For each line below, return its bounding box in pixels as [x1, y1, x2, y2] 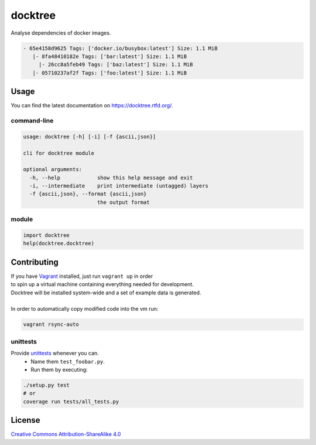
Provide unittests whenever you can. [11, 349, 99, 357]
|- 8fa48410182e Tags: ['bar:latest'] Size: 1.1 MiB [32, 53, 187, 60]
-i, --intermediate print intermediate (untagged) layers [29, 182, 209, 189]
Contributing [11, 257, 59, 267]
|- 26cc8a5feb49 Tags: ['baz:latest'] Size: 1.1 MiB [38, 62, 193, 68]
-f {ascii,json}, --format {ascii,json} [29, 191, 147, 198]
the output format [97, 199, 150, 205]
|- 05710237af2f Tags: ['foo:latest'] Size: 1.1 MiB [32, 69, 187, 76]
